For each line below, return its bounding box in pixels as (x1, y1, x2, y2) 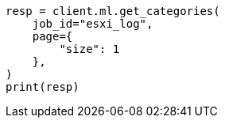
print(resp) (6, 81, 80, 93)
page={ (32, 30, 73, 43)
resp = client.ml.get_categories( (6, 5, 220, 17)
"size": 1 (59, 43, 120, 55)
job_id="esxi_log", (32, 17, 153, 30)
